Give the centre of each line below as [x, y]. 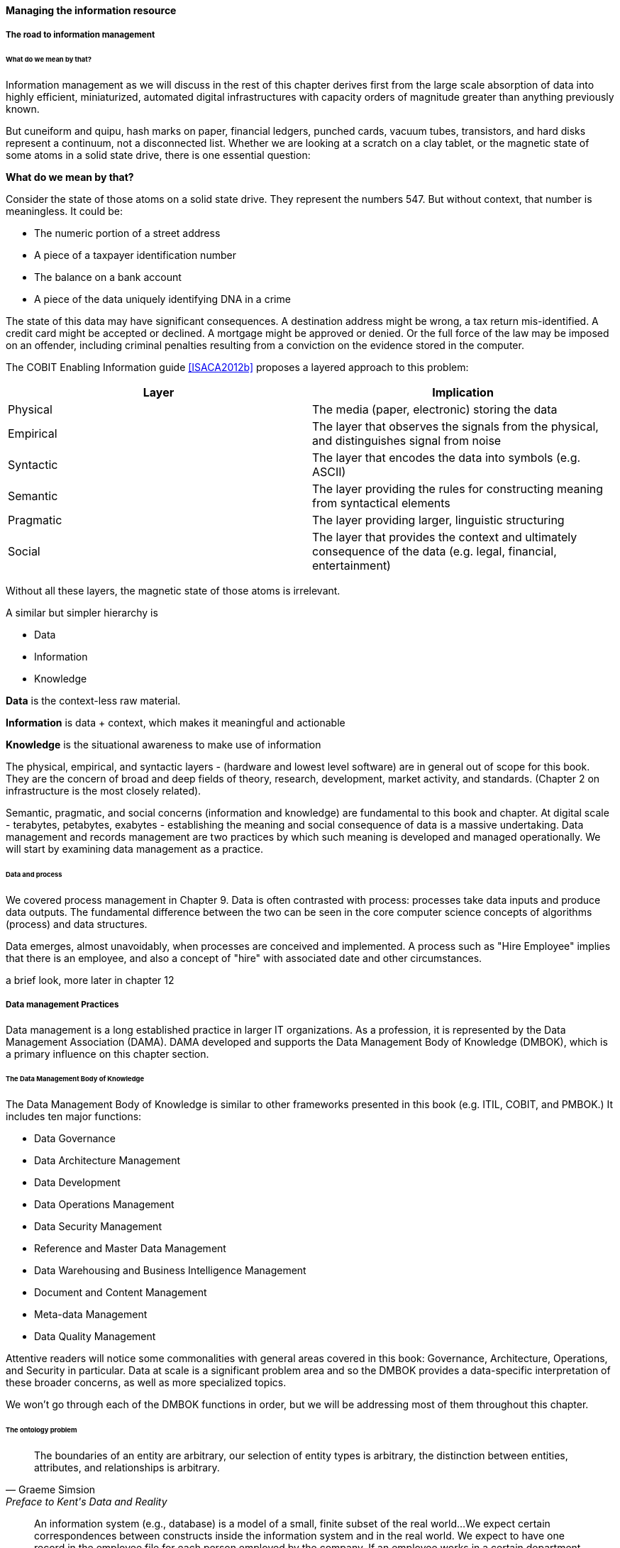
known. [23, 109]
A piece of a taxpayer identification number [135, 255]
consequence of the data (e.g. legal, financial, [434, 552]
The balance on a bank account [108, 277]
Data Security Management [98, 1227]
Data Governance [75, 1139]
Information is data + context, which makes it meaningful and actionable [176, 723]
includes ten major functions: [74, 1117]
